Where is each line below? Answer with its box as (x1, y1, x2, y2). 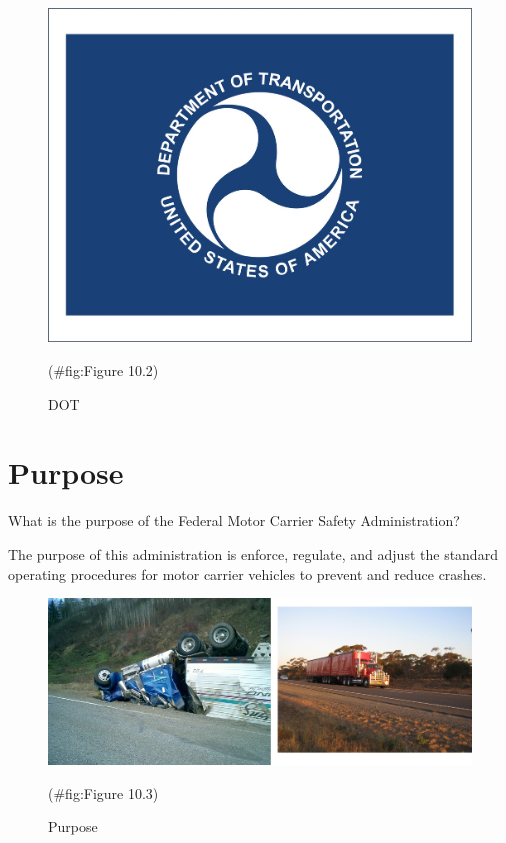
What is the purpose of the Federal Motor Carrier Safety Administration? (8, 510, 460, 531)
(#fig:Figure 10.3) (48, 782, 159, 803)
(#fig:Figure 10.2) (48, 360, 159, 381)
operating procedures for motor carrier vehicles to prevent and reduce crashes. (8, 563, 487, 584)
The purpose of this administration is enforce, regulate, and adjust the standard (8, 543, 498, 564)
